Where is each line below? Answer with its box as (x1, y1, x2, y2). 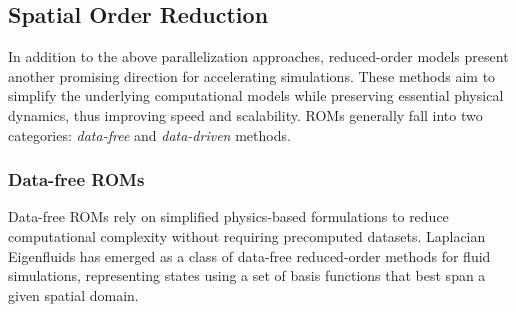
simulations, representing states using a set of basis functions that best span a (8, 265, 486, 286)
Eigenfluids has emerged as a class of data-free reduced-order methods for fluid (8, 245, 491, 266)
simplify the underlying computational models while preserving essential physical (8, 85, 504, 106)
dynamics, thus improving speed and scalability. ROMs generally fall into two (8, 104, 483, 125)
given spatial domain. (8, 284, 139, 305)
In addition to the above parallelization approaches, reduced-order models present (8, 46, 509, 67)
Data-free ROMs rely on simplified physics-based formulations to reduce (8, 206, 449, 227)
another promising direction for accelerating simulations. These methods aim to (8, 65, 496, 86)
